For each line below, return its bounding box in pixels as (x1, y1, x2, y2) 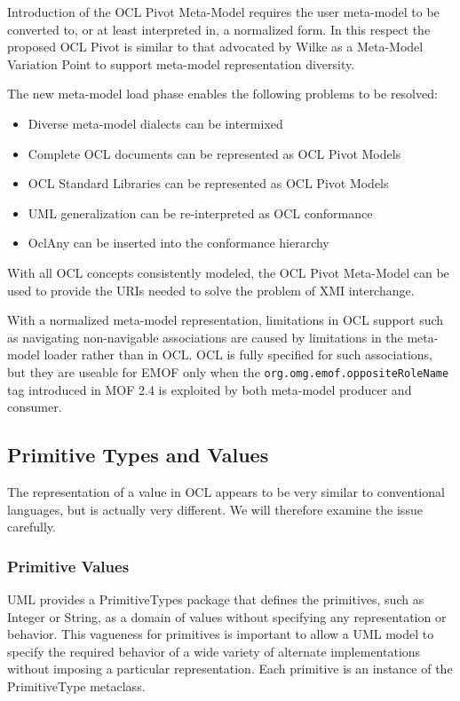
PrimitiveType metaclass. (7, 676, 146, 695)
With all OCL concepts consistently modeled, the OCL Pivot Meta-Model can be (7, 263, 449, 281)
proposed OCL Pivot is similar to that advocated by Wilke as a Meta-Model (7, 37, 424, 56)
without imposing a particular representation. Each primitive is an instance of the (7, 659, 453, 678)
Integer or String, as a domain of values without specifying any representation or (7, 607, 447, 626)
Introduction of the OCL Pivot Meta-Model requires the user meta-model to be (7, 3, 440, 20)
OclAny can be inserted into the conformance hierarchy (28, 233, 329, 252)
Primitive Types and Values (7, 441, 269, 469)
